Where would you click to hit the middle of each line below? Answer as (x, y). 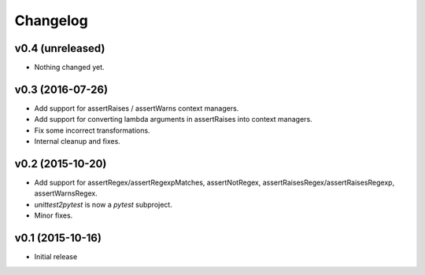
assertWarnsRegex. (66, 193)
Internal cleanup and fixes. (78, 141)
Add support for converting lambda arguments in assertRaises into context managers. (173, 119)
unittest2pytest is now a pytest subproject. (103, 204)
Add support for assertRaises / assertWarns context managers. (137, 108)
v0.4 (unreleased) (60, 48)
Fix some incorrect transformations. (92, 130)
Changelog (51, 20)
